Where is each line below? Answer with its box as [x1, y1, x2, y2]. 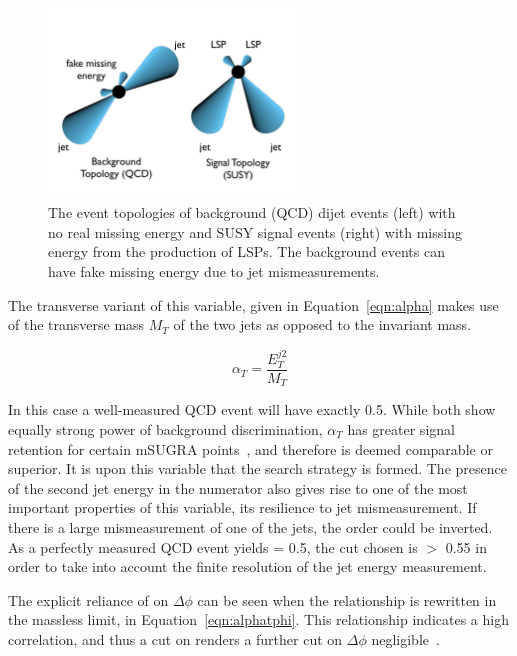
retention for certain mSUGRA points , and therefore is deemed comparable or [8, 438, 493, 459]
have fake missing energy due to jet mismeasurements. [48, 260, 380, 281]
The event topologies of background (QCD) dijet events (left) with [48, 202, 456, 223]
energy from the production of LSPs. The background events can [48, 241, 445, 262]
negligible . [371, 628, 440, 649]
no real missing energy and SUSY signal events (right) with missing [48, 221, 462, 242]
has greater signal [347, 419, 455, 439]
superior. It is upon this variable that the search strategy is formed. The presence [8, 458, 507, 479]
